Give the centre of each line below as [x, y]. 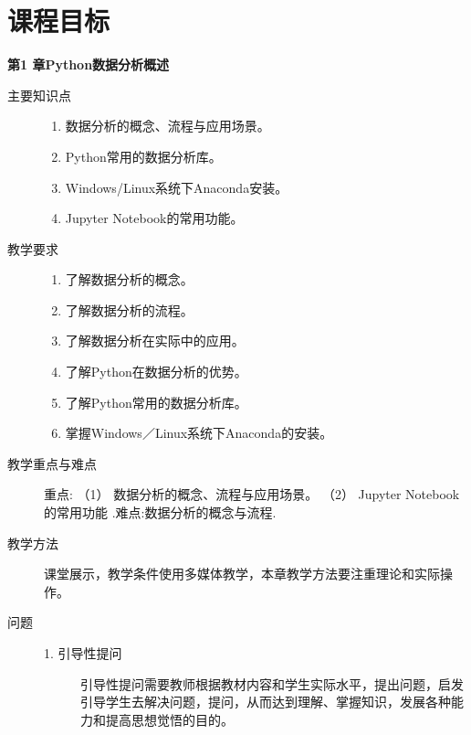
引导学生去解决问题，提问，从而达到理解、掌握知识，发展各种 [266, 702]
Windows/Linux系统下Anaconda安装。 [177, 187]
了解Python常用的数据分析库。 [156, 402]
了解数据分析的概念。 [129, 279]
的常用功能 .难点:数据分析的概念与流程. [160, 512]
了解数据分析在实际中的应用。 [155, 341]
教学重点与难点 [52, 463]
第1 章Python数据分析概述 [89, 64]
